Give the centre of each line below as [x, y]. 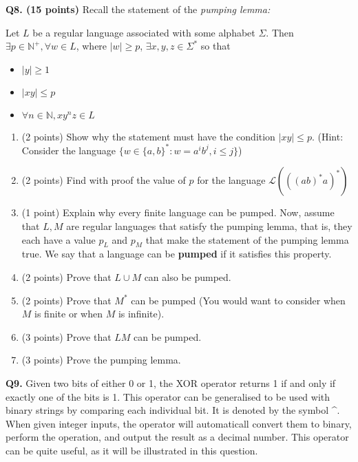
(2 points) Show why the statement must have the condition [148, 136]
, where [92, 46]
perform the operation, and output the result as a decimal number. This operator [177, 437]
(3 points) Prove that [66, 336]
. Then [280, 32]
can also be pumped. [188, 277]
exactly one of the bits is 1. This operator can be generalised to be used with [168, 396]
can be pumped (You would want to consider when [238, 300]
